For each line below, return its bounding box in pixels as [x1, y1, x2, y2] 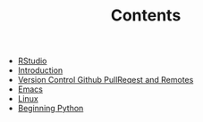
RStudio [17, 55, 47, 67]
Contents [110, 5, 182, 26]
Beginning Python [17, 103, 84, 114]
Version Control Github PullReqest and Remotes [17, 75, 194, 85]
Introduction [17, 65, 63, 76]
